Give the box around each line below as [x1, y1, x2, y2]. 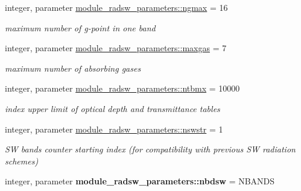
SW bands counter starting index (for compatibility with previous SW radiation [5, 143, 296, 155]
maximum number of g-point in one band [5, 21, 156, 34]
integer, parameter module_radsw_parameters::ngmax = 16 [5, 1, 228, 13]
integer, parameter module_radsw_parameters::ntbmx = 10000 [5, 82, 240, 95]
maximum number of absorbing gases [5, 61, 141, 74]
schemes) [5, 154, 39, 167]
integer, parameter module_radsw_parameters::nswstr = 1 [5, 122, 223, 135]
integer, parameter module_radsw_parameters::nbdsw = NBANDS [5, 175, 275, 187]
